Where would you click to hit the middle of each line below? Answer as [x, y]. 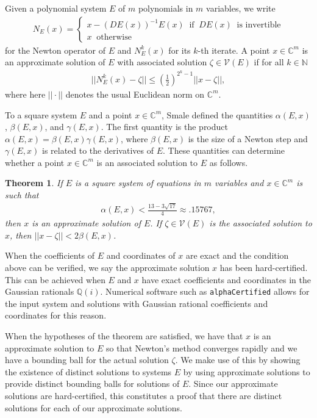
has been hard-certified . [264, 267]
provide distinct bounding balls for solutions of [92, 384]
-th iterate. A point [234, 50]
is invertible [259, 25]
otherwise [114, 38]
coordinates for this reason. [56, 315]
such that [22, 195]
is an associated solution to [147, 162]
